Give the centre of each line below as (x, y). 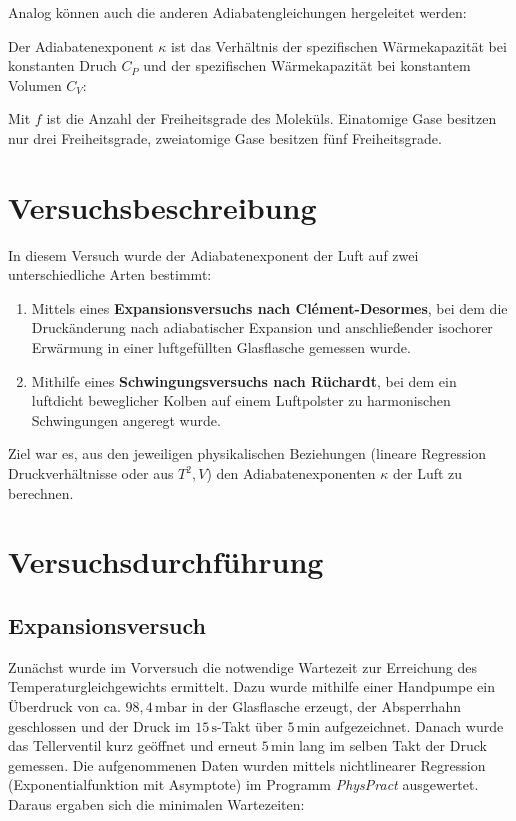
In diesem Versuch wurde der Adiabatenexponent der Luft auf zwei (213, 254)
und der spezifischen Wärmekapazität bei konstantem (307, 65)
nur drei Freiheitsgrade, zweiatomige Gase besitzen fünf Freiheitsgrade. (225, 137)
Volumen (35, 84)
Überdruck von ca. (64, 705)
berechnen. (41, 492)
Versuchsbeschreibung (162, 206)
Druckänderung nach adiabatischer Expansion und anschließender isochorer (262, 327)
